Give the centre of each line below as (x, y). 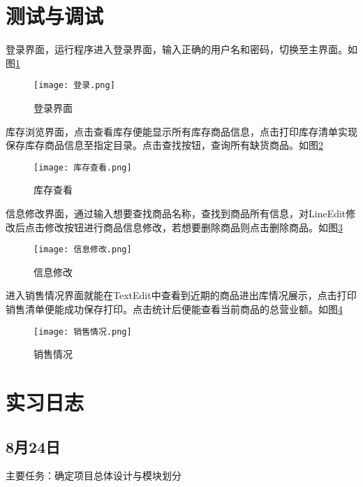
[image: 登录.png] (74, 86)
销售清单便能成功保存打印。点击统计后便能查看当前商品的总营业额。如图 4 (174, 309)
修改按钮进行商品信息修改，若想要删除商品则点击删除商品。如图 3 (193, 227)
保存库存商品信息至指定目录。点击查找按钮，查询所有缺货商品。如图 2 (164, 145)
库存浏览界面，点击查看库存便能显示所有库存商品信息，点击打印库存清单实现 (181, 131)
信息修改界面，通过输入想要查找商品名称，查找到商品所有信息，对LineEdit (176, 213)
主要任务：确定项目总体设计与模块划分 (94, 475)
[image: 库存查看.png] (83, 167)
